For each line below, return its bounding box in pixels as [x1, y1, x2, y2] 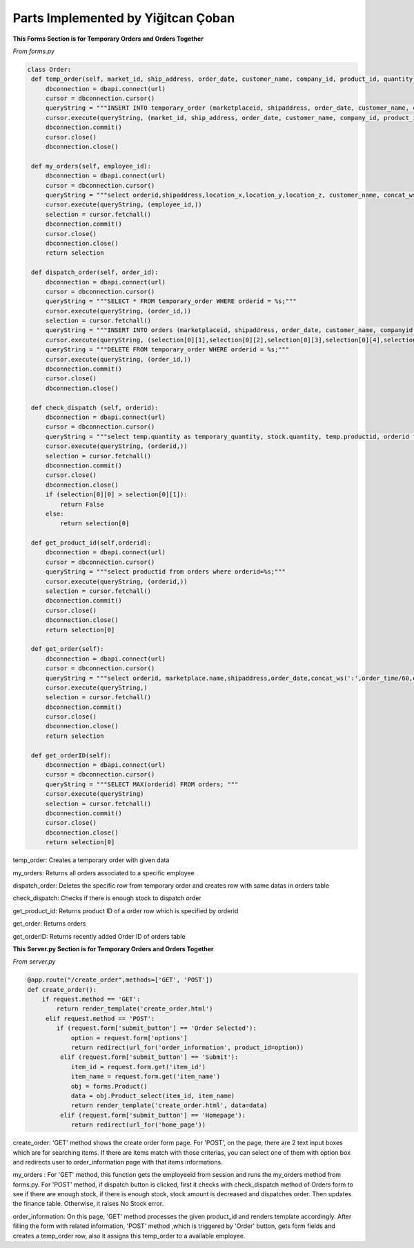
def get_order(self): [31, 645, 104, 653]
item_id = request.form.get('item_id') [70, 1063, 206, 1071]
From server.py [12, 957, 56, 966]
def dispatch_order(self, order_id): [31, 269, 159, 276]
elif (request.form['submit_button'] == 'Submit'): [59, 1053, 239, 1061]
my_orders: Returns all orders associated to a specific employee [12, 868, 195, 877]
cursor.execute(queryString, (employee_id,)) [45, 201, 203, 208]
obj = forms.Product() [70, 1082, 148, 1090]
